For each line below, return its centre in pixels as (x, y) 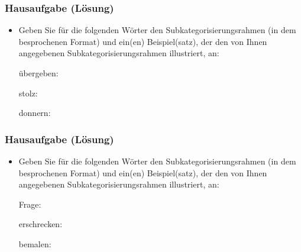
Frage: (30, 204)
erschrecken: (41, 224)
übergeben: (38, 73)
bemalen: (35, 243)
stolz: (28, 93)
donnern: (35, 113)
